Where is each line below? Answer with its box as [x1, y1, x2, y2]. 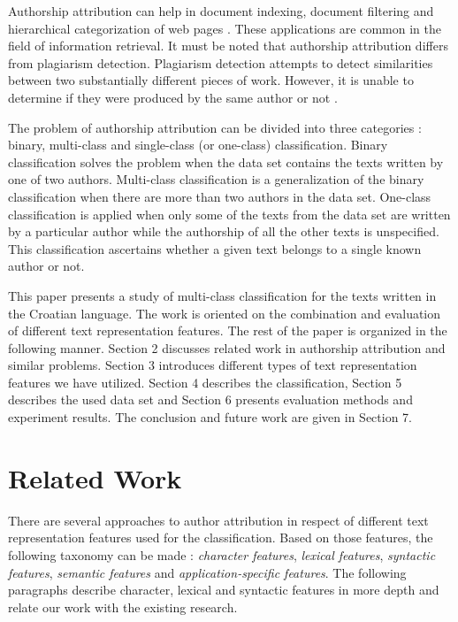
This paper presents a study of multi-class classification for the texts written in [8, 286, 437, 304]
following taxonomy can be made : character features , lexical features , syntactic [8, 545, 436, 564]
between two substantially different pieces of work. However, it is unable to [8, 71, 414, 89]
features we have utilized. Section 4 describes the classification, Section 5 [8, 372, 402, 391]
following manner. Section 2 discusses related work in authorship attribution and [8, 338, 446, 357]
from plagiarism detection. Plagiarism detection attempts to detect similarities [8, 53, 433, 72]
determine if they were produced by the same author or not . [8, 88, 338, 106]
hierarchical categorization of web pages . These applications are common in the [8, 19, 441, 37]
